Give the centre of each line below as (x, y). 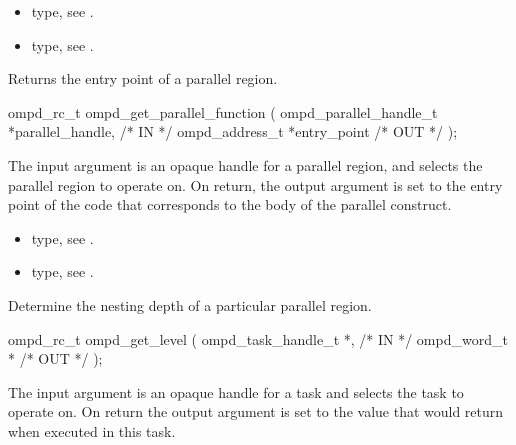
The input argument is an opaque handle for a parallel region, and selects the (245, 164)
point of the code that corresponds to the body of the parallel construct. (230, 204)
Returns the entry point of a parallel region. (143, 78)
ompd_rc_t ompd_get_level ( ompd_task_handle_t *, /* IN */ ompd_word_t (258, 338)
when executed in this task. (92, 430)
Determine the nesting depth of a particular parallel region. (190, 304)
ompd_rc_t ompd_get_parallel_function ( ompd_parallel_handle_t (223, 111)
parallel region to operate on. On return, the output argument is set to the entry (255, 184)
